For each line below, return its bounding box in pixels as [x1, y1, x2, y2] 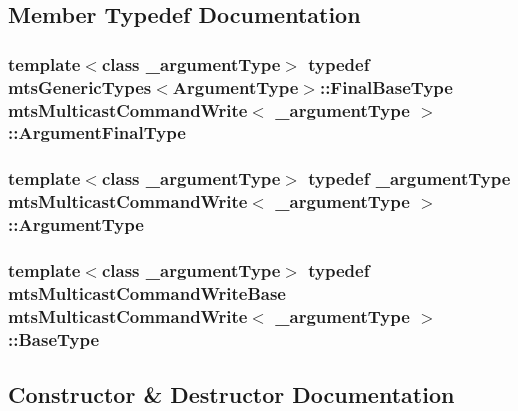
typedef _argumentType [308, 166, 511, 191]
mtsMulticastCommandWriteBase [8, 280, 286, 305]
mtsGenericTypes [8, 74, 152, 99]
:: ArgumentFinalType [8, 120, 186, 145]
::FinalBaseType [319, 74, 453, 99]
